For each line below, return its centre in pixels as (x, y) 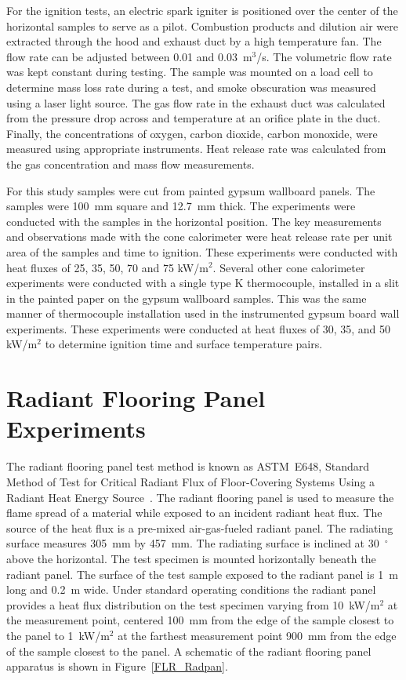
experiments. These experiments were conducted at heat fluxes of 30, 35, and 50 (198, 328)
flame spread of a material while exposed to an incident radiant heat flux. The (194, 513)
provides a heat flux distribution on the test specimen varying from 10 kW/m (193, 604)
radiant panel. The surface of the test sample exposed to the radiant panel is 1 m (202, 574)
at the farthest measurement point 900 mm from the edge (257, 635)
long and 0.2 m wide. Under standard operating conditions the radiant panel (191, 589)
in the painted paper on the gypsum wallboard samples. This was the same (187, 298)
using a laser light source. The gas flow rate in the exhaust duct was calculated (196, 102)
